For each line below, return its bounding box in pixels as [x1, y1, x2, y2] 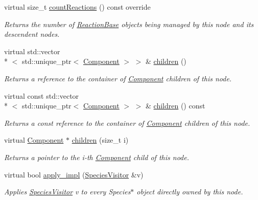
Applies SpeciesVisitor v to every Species [4, 186, 131, 197]
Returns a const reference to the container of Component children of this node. [4, 117, 250, 128]
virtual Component [4, 135, 64, 145]
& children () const [146, 100, 205, 111]
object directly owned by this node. [136, 186, 243, 197]
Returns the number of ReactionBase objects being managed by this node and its [4, 18, 254, 29]
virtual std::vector [4, 46, 60, 56]
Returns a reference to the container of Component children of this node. [4, 73, 232, 83]
